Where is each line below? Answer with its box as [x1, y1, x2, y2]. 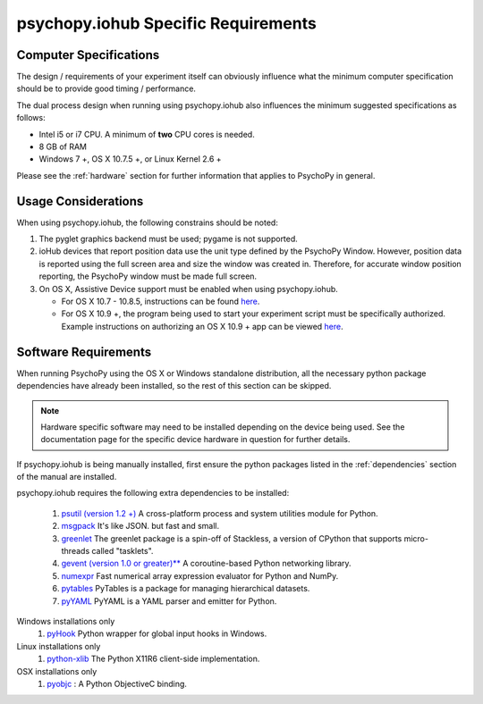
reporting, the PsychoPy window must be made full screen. [38, 271, 258, 281]
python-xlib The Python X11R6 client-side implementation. [47, 653, 260, 665]
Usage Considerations [16, 193, 144, 209]
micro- [403, 532, 429, 544]
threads [61, 546, 90, 557]
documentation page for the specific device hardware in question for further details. [40, 434, 351, 445]
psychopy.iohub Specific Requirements [16, 13, 317, 33]
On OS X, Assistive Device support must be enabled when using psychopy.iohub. [38, 283, 339, 294]
